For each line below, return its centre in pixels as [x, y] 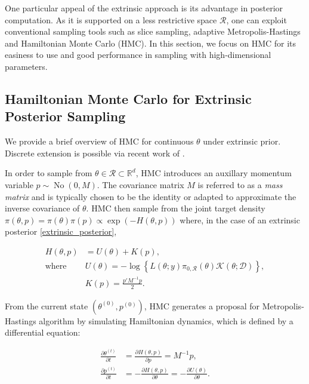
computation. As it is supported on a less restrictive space [111, 19]
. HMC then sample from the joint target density [176, 208]
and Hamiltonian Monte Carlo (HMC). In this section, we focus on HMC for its [151, 43]
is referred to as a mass [240, 184]
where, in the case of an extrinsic [240, 219]
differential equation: [43, 332]
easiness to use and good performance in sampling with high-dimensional [138, 55]
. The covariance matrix [140, 184]
